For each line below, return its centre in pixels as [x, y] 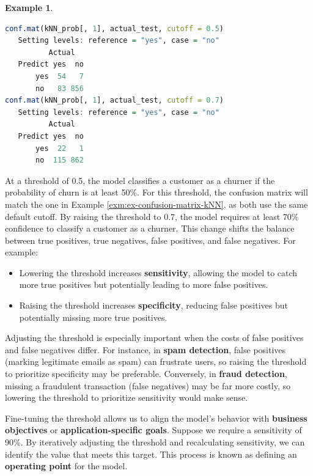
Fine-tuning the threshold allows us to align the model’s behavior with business [156, 418]
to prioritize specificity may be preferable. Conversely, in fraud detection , [146, 374]
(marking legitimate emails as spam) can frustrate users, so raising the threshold [156, 361]
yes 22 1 [60, 148]
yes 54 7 [60, 76]
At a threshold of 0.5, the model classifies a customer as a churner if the [140, 180]
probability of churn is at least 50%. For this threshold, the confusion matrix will [156, 192]
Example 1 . [29, 7]
